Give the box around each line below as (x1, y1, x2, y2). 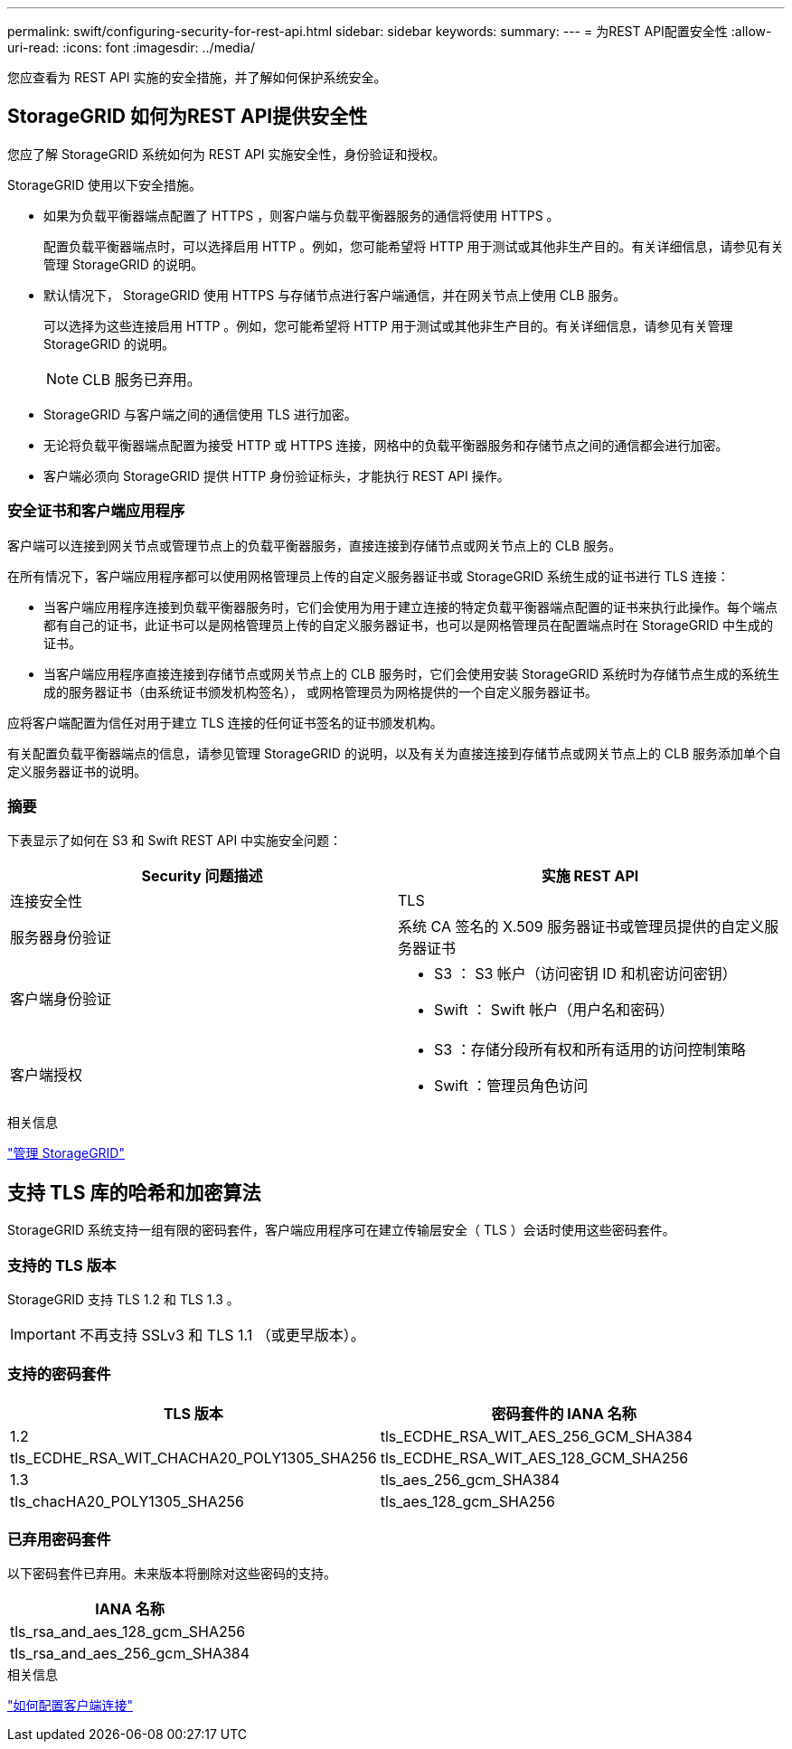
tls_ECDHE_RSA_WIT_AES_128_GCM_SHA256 (380, 1448, 689, 1467)
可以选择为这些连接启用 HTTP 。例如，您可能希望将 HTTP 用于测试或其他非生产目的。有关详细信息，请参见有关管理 (43, 317, 733, 334)
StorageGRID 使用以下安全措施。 (7, 176, 202, 193)
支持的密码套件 (7, 1365, 111, 1384)
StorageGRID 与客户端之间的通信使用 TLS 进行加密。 (43, 406, 357, 422)
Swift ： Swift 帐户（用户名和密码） (434, 1001, 674, 1020)
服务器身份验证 (10, 928, 112, 947)
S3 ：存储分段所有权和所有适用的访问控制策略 (434, 1040, 746, 1059)
